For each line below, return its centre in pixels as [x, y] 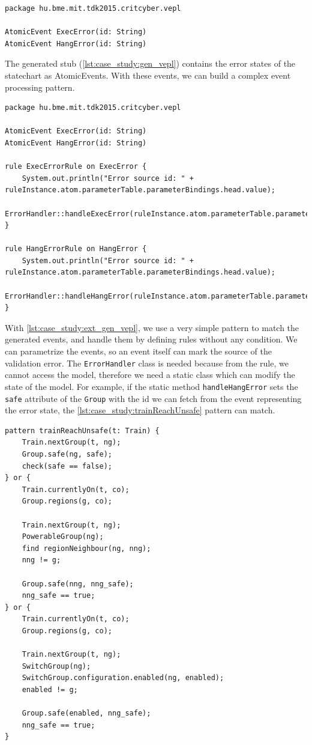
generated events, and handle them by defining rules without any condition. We [151, 339]
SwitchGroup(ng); [56, 666]
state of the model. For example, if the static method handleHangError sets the [151, 386]
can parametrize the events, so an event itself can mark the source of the [138, 351]
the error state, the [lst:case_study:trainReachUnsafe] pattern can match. [140, 410]
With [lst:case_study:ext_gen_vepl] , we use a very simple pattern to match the [152, 327]
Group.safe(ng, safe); [67, 454]
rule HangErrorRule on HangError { [76, 249]
